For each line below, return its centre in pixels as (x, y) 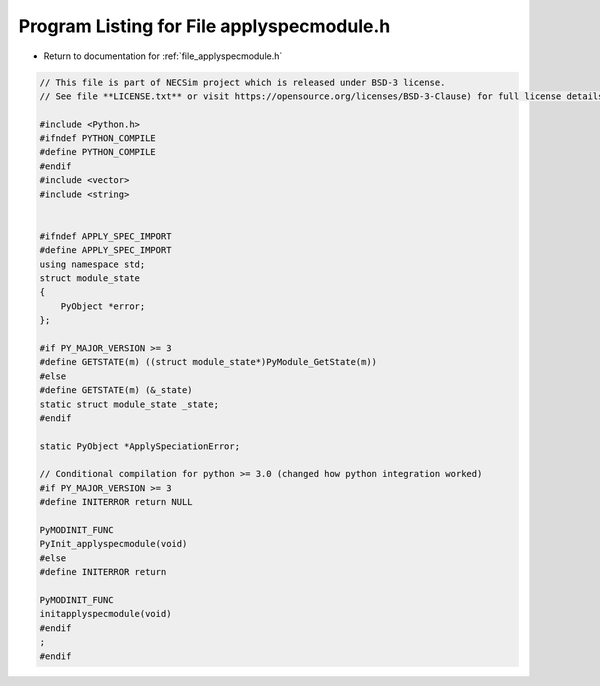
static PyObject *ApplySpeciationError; (139, 446)
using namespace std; (92, 264)
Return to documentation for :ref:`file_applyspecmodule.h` (163, 56)
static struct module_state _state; (129, 404)
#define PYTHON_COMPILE (98, 152)
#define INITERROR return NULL (116, 502)
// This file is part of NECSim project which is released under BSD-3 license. (242, 82)
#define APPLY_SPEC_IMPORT (105, 250)
